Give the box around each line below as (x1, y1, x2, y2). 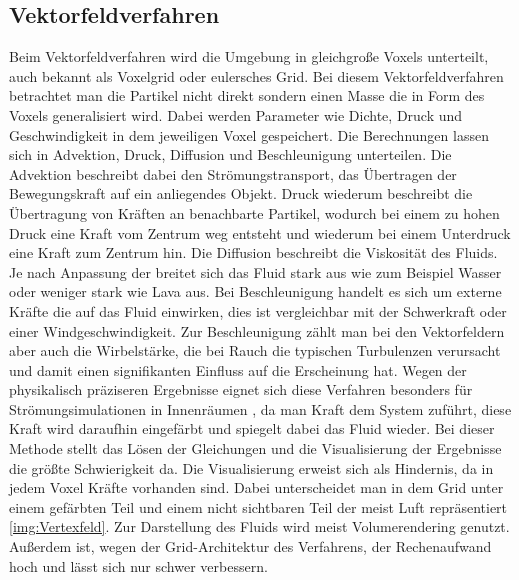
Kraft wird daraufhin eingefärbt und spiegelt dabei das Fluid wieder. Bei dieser (9, 418, 495, 439)
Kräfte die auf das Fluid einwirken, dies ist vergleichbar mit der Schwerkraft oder (9, 300, 507, 321)
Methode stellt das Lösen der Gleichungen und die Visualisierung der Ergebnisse (9, 438, 502, 459)
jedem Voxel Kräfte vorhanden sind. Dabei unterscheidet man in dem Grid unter (9, 477, 504, 498)
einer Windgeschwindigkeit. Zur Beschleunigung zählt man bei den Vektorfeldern (9, 320, 505, 341)
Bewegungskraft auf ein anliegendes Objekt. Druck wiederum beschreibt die (9, 183, 473, 204)
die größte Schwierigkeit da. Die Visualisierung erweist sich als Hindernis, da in (9, 457, 494, 478)
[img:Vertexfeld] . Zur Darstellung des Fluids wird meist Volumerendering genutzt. (9, 516, 510, 537)
